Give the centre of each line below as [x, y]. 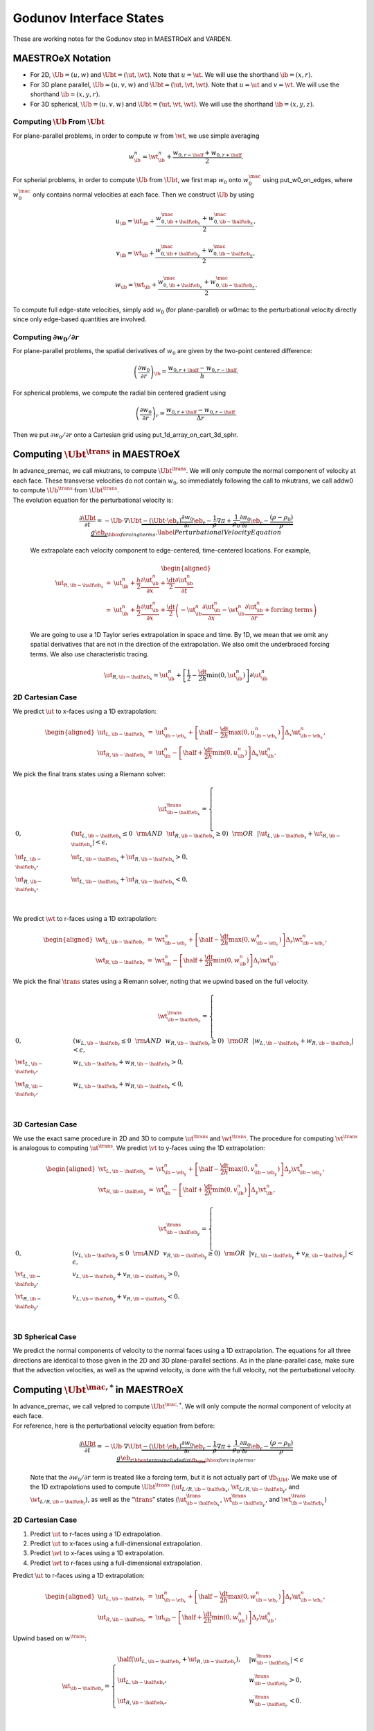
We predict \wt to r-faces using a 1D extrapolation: [85, 918]
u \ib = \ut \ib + [135, 222]
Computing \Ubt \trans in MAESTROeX [96, 454]
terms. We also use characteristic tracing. [89, 654]
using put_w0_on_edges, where [308, 180]
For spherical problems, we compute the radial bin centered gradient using [119, 393]
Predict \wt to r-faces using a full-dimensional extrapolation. [116, 1563]
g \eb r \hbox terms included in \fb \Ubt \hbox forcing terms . [186, 1459]
